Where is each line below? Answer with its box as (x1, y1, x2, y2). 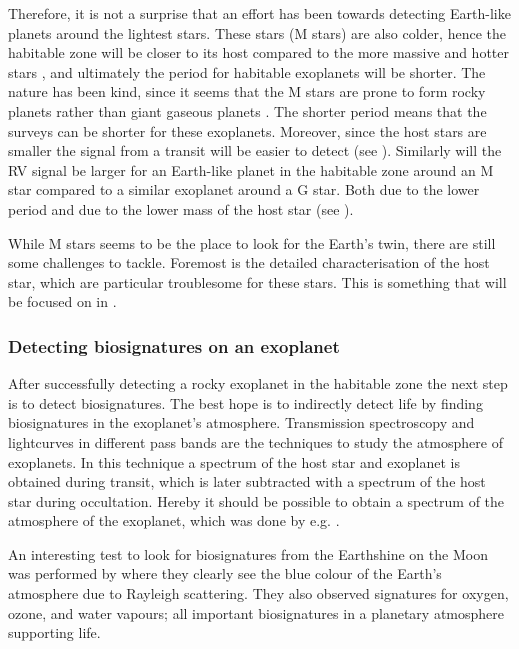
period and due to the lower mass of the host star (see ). (8, 198, 354, 219)
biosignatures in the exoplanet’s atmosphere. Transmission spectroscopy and (8, 412, 475, 433)
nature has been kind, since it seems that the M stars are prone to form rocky (8, 81, 486, 102)
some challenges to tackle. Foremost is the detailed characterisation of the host (8, 252, 490, 273)
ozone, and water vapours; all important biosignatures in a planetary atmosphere (8, 602, 505, 623)
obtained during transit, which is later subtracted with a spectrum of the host (8, 471, 486, 492)
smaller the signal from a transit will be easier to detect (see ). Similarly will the (8, 140, 502, 161)
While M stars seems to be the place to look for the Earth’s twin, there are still (8, 232, 496, 253)
